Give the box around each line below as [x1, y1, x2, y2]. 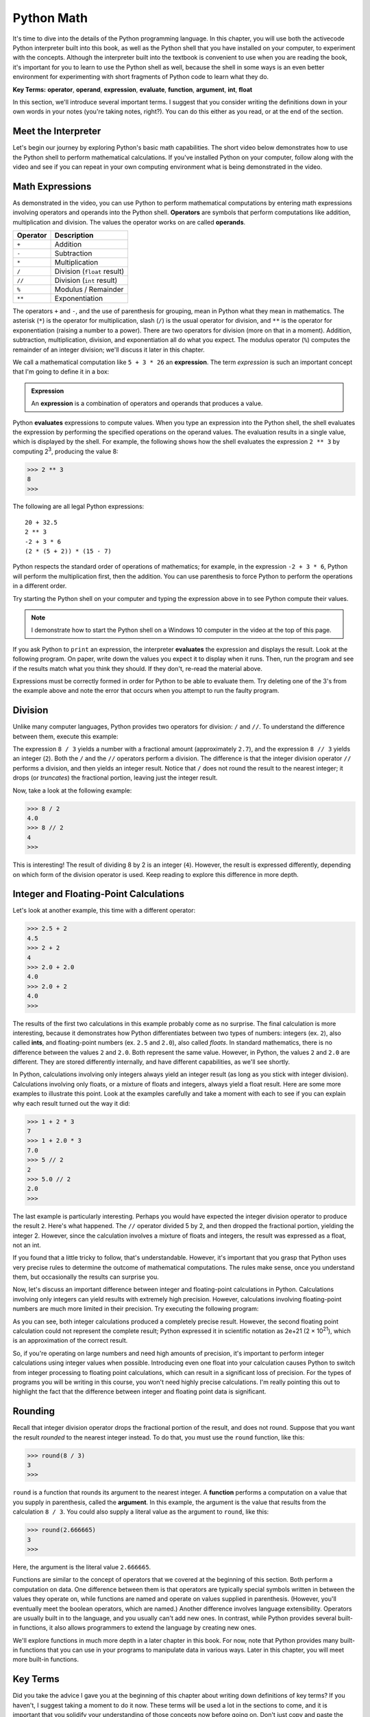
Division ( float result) [54, 266, 125, 276]
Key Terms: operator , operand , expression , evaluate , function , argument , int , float [12, 85, 253, 93]
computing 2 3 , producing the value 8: [12, 446, 119, 455]
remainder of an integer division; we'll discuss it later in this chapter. [12, 345, 205, 354]
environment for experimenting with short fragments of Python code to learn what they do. [12, 73, 269, 81]
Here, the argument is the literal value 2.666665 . [12, 1562, 151, 1571]
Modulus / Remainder [54, 285, 124, 295]
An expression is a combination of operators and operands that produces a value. [31, 399, 263, 408]
